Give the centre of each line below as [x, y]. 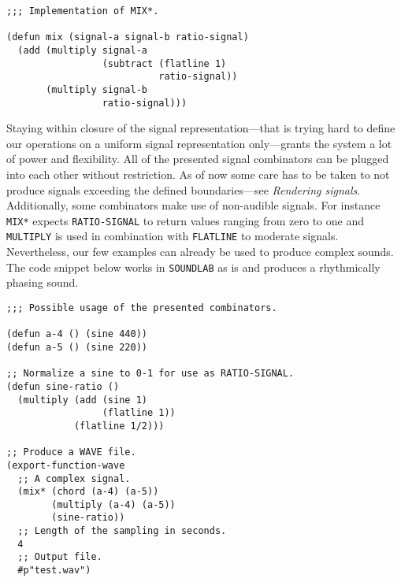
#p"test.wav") [54, 571]
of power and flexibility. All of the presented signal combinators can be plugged [198, 159]
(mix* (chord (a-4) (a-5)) [88, 492]
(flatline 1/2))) [119, 426]
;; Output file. [60, 557]
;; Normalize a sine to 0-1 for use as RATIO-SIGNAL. [150, 374]
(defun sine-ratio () [63, 386]
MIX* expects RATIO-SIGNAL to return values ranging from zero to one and [186, 220]
